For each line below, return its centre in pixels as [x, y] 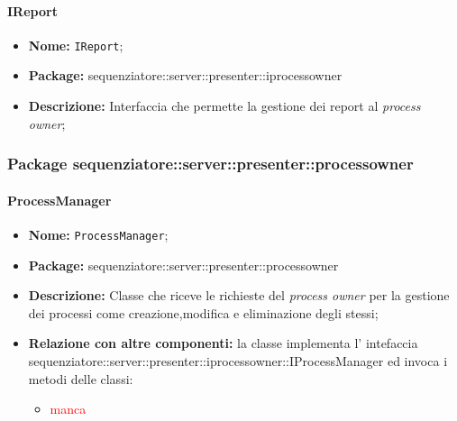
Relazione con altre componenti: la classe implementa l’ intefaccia [223, 343]
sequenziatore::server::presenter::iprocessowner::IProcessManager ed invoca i [238, 360]
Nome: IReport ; [76, 45]
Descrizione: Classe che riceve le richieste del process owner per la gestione [239, 295]
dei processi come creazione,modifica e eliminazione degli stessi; [203, 312]
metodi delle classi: [81, 378]
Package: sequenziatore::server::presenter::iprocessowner [185, 75]
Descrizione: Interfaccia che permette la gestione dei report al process [224, 106]
